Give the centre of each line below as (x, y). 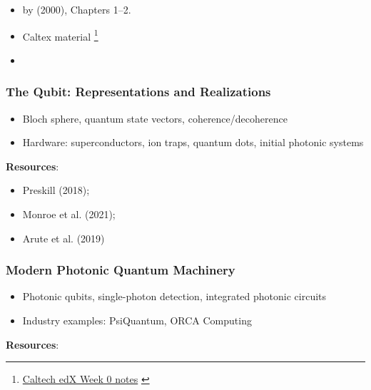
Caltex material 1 (60, 35)
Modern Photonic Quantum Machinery (121, 270)
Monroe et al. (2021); (69, 214)
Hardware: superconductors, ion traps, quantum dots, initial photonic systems (193, 142)
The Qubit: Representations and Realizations (138, 92)
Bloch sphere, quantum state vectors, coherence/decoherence (155, 118)
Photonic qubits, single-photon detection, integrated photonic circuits (174, 296)
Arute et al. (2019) (63, 238)
